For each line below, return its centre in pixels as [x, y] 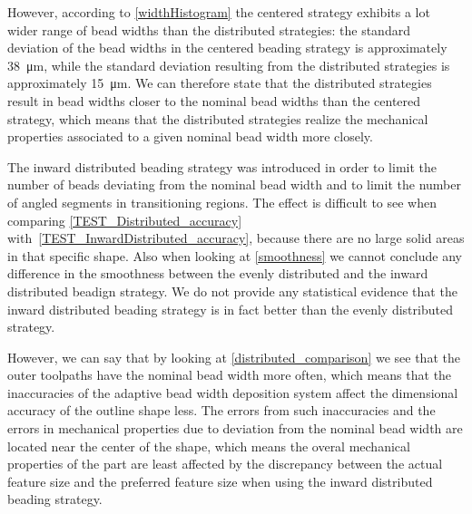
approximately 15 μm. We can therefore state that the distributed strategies [220, 83]
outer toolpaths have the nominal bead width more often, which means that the [230, 375]
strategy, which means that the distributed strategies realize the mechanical [218, 118]
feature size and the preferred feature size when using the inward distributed [220, 481]
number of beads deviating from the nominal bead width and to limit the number [234, 184]
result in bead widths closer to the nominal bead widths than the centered [214, 100]
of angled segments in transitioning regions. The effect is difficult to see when [222, 202]
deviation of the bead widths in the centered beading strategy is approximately [227, 48]
